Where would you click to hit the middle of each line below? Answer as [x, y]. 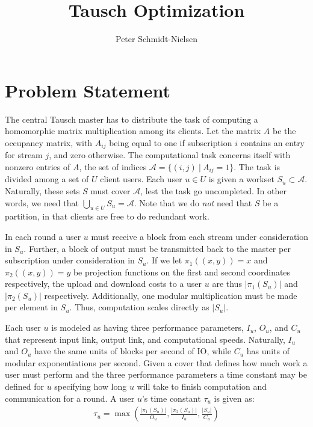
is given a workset [241, 179]
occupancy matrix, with [49, 142]
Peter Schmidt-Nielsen [156, 39]
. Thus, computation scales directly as [139, 307]
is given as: [234, 398]
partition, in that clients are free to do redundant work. [107, 216]
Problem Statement [88, 90]
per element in [31, 307]
